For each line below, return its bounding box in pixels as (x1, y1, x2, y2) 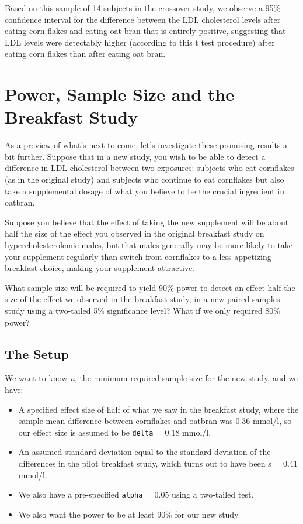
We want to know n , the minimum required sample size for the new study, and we (5, 372, 298, 384)
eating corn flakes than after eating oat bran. (5, 47, 166, 60)
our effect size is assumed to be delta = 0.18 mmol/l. (18, 426, 211, 438)
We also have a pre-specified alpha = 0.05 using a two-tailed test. (18, 488, 254, 501)
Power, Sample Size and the (5, 82, 234, 106)
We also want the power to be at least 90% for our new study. (18, 508, 241, 520)
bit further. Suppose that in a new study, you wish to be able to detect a (5, 150, 266, 162)
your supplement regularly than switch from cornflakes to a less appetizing (5, 250, 271, 262)
